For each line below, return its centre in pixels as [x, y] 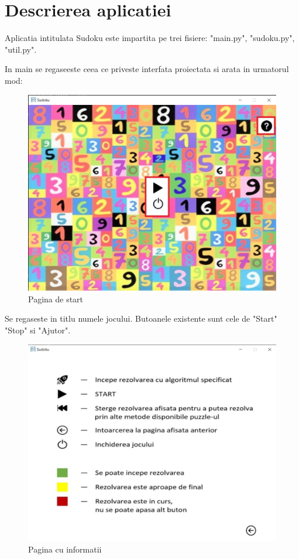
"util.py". [21, 49]
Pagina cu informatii [65, 549]
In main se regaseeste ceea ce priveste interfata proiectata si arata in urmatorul [147, 69]
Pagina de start [56, 299]
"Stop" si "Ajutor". [38, 330]
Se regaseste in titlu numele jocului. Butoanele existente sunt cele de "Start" [141, 318]
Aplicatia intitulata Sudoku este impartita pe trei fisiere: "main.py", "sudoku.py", [150, 38]
